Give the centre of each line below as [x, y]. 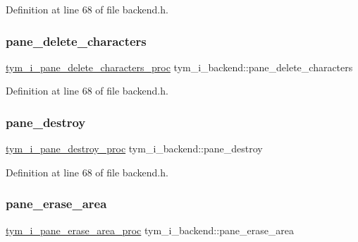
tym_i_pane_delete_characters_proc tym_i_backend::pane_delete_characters [179, 67]
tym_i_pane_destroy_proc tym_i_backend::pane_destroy [134, 149]
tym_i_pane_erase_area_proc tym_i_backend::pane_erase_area [150, 230]
